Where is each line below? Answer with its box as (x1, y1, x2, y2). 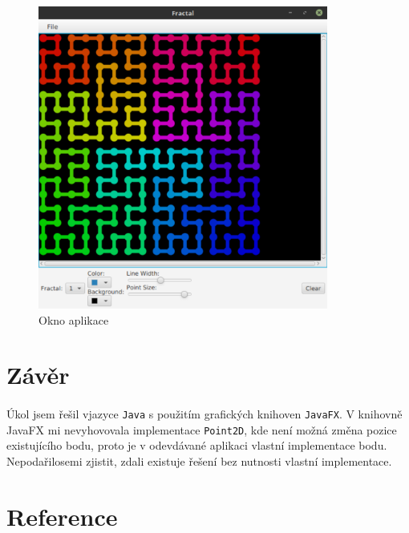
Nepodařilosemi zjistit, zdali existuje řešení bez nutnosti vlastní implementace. (6, 453, 392, 470)
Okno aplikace (38, 311, 109, 328)
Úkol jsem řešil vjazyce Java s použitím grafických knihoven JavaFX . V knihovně (6, 406, 403, 422)
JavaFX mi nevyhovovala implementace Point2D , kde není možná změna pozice (6, 421, 397, 438)
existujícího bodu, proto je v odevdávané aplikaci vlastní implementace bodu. (6, 437, 387, 454)
